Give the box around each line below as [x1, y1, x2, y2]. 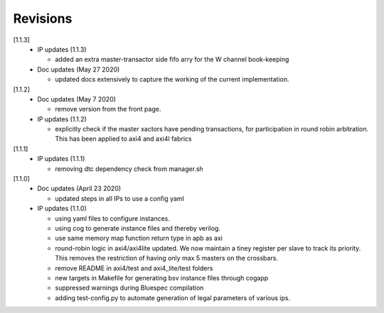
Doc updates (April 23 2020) [37, 185, 122, 193]
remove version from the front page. [55, 105, 161, 114]
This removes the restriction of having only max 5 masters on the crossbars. [55, 254, 279, 263]
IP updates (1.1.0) [37, 204, 87, 213]
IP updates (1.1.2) [37, 114, 87, 123]
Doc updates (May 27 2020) [37, 65, 120, 74]
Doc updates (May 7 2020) [37, 94, 117, 103]
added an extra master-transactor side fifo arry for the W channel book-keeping [55, 55, 289, 64]
